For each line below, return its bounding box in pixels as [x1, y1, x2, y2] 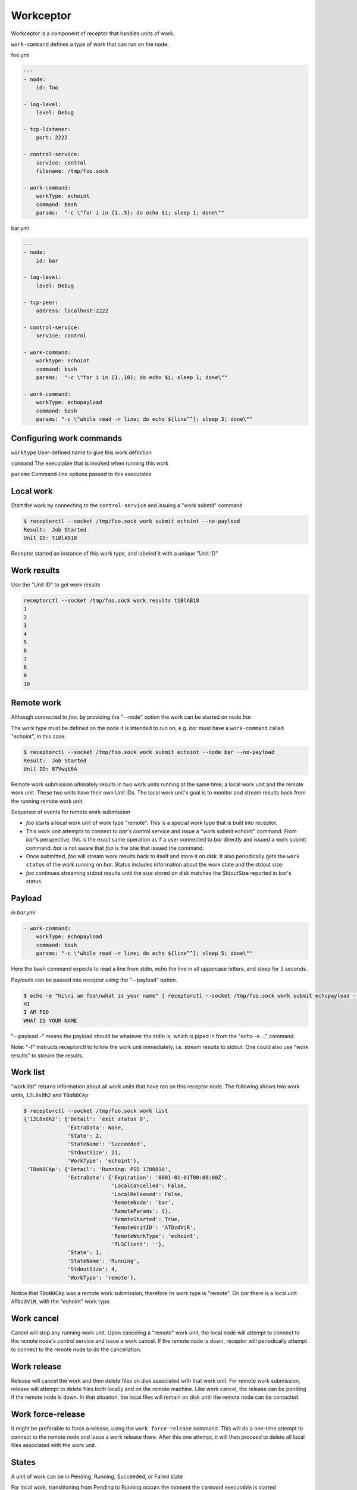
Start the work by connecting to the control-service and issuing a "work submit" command [11, 502, 243, 509]
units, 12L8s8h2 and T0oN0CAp [11, 1091, 89, 1098]
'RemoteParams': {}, [111, 1207, 171, 1214]
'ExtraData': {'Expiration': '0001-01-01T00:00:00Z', [67, 1174, 228, 1181]
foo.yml [11, 51, 30, 59]
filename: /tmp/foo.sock [36, 167, 109, 174]
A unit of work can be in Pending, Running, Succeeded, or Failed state [11, 1473, 183, 1480]
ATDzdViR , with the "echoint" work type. [11, 1298, 111, 1305]
